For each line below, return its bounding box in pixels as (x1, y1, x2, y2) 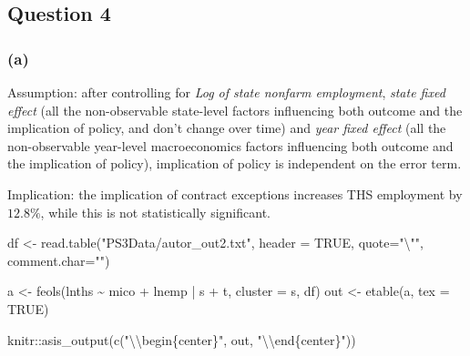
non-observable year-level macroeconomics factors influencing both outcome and (7, 136, 454, 155)
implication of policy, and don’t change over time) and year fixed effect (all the (7, 118, 446, 137)
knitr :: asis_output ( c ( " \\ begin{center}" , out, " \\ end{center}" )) (7, 330, 356, 349)
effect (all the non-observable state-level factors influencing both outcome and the (7, 100, 463, 119)
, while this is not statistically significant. (40, 202, 271, 221)
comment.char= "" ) (7, 250, 110, 270)
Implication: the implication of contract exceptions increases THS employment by (7, 184, 463, 203)
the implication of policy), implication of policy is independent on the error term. (7, 154, 462, 173)
